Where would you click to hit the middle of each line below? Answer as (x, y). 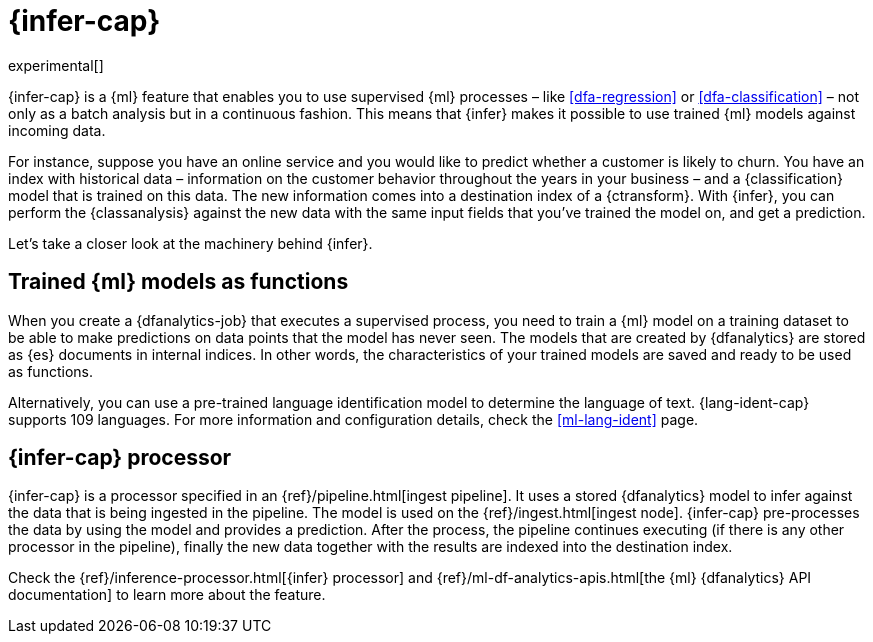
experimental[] (56, 65)
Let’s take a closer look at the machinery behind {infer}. (190, 243)
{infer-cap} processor (120, 458)
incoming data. (57, 130)
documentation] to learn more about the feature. (167, 595)
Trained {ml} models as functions (178, 282)
